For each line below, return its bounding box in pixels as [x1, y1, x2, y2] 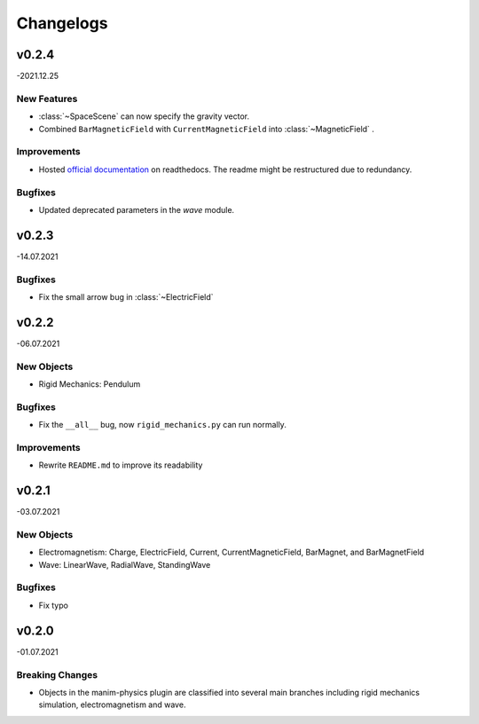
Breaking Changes [16, 668, 98, 681]
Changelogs [16, 13, 108, 33]
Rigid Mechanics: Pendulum [38, 378, 141, 390]
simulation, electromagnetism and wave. [38, 699, 186, 710]
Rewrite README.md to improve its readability [38, 460, 203, 470]
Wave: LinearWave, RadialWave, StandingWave [38, 559, 211, 570]
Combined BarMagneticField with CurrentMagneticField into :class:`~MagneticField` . [38, 123, 374, 134]
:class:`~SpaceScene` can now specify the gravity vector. [38, 111, 250, 122]
